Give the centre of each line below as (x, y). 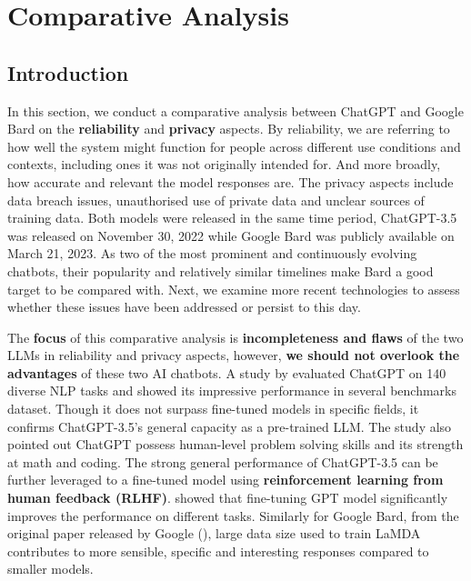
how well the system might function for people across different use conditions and (234, 146)
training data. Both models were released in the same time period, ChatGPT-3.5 (232, 218)
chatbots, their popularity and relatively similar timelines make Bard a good (220, 270)
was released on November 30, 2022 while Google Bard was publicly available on (231, 235)
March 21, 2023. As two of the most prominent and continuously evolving (212, 253)
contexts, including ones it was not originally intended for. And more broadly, (224, 164)
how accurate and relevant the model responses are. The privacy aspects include (230, 181)
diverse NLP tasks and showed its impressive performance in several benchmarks (232, 391)
